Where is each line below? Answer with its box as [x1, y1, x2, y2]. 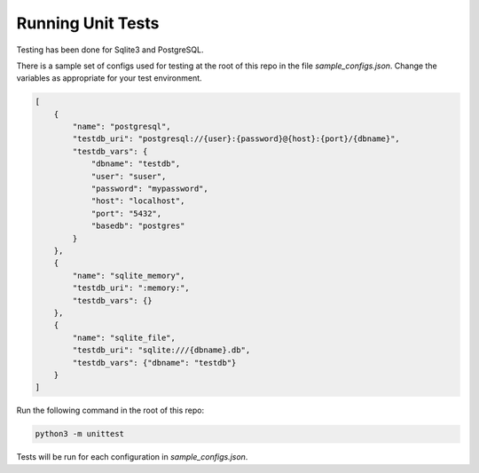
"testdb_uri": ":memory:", [72, 283, 190, 293]
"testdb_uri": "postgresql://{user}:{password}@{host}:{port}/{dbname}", [72, 134, 401, 144]
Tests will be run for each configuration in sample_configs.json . [16, 452, 248, 462]
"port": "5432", [90, 209, 162, 218]
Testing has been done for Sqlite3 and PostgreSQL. [16, 44, 204, 55]
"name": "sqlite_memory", [72, 271, 185, 280]
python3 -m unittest [35, 429, 124, 439]
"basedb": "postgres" [90, 221, 185, 231]
